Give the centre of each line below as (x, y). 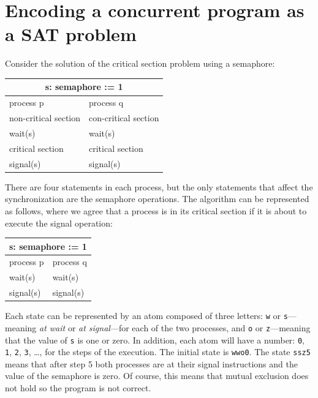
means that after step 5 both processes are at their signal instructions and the (151, 363)
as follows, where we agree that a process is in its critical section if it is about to (156, 210)
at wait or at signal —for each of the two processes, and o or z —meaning (175, 327)
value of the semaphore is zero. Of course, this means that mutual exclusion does (157, 376)
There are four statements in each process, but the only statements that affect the (159, 186)
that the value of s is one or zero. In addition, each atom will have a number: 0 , (155, 340)
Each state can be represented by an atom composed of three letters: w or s (146, 316)
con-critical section (124, 118)
